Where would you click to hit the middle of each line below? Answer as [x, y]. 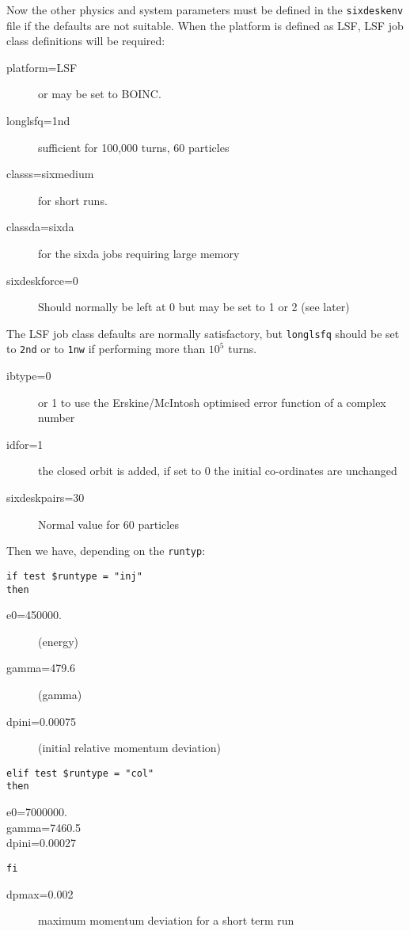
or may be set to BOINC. [100, 94]
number [57, 418]
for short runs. [73, 200]
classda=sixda [40, 227]
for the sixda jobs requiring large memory [139, 253]
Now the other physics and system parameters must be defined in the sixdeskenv [205, 9]
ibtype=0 [29, 376]
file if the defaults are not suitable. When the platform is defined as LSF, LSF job [205, 25]
